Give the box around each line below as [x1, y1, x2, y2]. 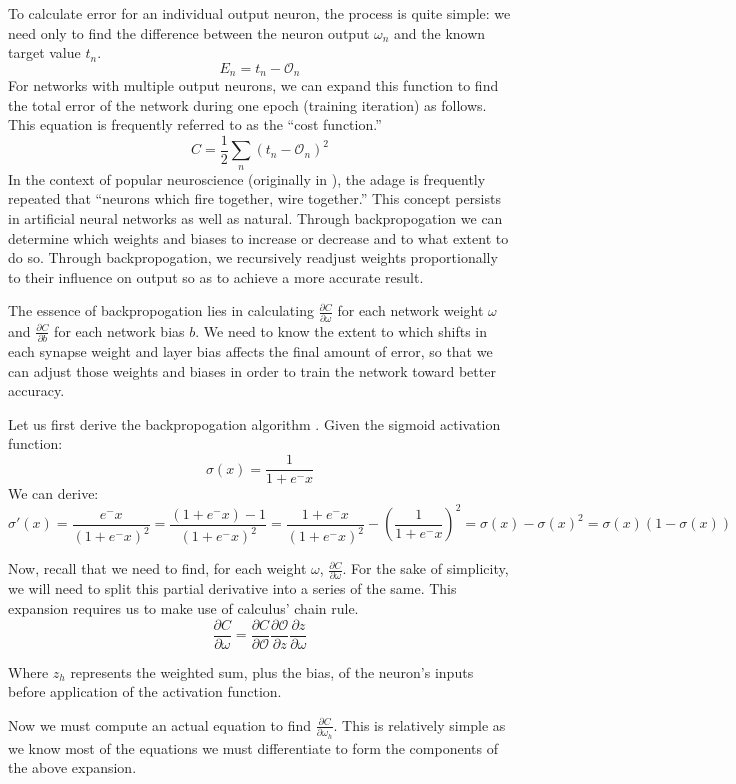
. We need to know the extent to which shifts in [195, 320, 488, 341]
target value [8, 42, 81, 63]
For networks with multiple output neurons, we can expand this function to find [8, 75, 499, 96]
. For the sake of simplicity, [342, 558, 509, 579]
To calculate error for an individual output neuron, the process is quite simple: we [8, 3, 511, 23]
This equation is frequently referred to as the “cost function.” [8, 114, 382, 135]
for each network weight [337, 300, 484, 321]
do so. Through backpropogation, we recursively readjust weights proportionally [8, 247, 498, 268]
